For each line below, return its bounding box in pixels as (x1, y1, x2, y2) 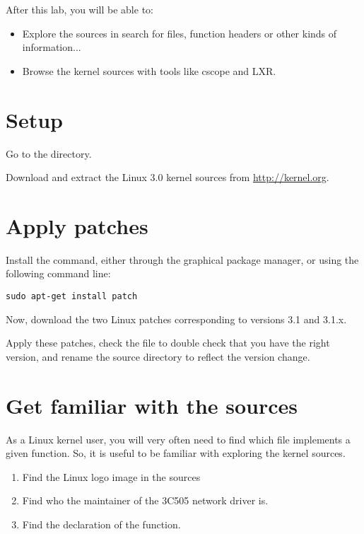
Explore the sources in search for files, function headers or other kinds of (22, 25, 337, 40)
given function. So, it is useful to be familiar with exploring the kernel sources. (6, 446, 346, 460)
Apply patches (6, 211, 148, 240)
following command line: (6, 266, 111, 281)
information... (22, 40, 81, 54)
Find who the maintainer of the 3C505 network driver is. (22, 493, 269, 508)
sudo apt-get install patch (6, 291, 138, 301)
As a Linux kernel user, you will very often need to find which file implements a (6, 431, 351, 446)
